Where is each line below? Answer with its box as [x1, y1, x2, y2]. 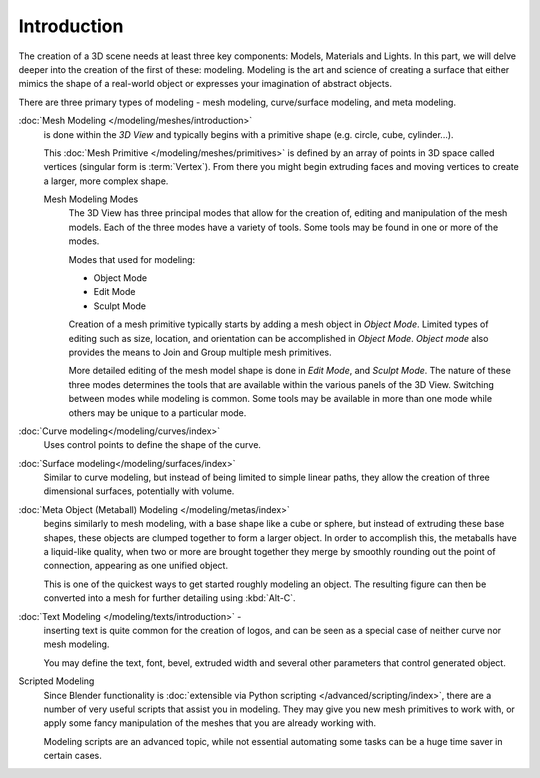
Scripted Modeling [18, 675, 95, 687]
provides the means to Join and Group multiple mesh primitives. [68, 346, 332, 358]
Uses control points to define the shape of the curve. [43, 439, 262, 451]
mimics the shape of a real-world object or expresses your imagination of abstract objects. [18, 78, 392, 90]
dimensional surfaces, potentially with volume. [43, 485, 235, 497]
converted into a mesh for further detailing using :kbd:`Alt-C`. [43, 592, 296, 604]
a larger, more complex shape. [43, 175, 169, 187]
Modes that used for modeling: [68, 253, 196, 265]
